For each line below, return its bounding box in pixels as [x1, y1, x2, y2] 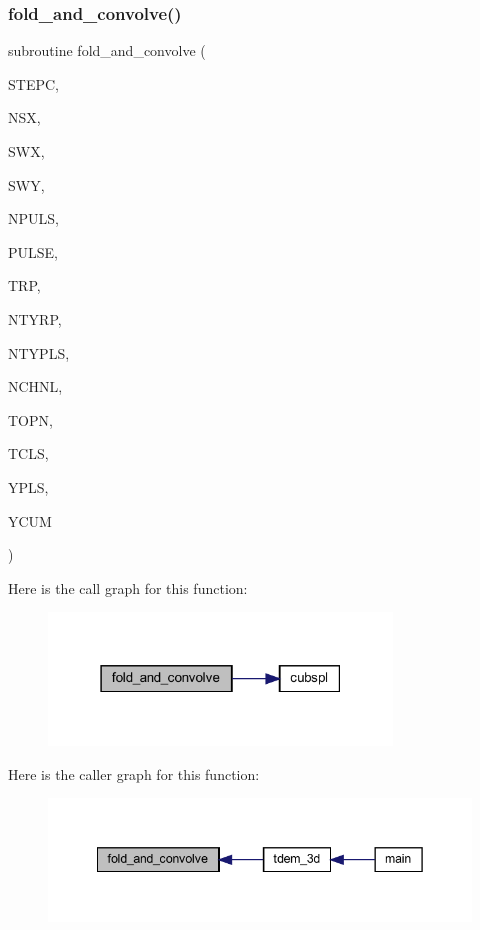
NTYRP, [8, 308, 62, 329]
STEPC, [8, 73, 59, 94]
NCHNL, [8, 376, 63, 397]
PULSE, [8, 241, 58, 262]
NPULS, [8, 208, 59, 229]
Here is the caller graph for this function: [8, 763, 260, 784]
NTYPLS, [8, 342, 70, 363]
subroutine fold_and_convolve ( [8, 40, 206, 61]
